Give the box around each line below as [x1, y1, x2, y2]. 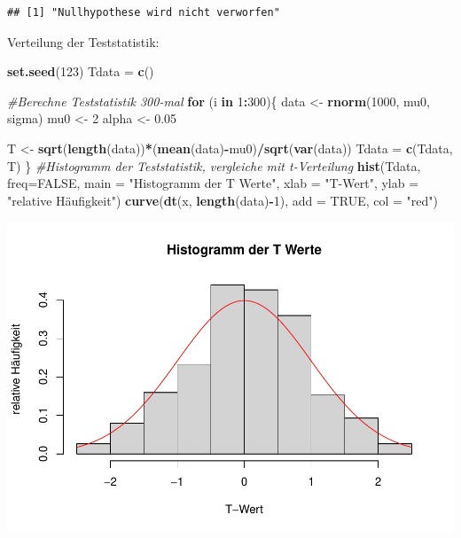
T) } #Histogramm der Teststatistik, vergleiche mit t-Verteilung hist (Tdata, [7, 156, 421, 175]
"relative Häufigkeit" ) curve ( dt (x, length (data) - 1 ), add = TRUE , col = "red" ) [7, 191, 438, 209]
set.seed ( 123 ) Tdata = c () [7, 62, 154, 81]
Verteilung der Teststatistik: [7, 32, 160, 51]
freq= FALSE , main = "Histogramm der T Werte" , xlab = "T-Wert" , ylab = [7, 174, 419, 192]
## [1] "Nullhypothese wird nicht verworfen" [7, 6, 280, 19]
